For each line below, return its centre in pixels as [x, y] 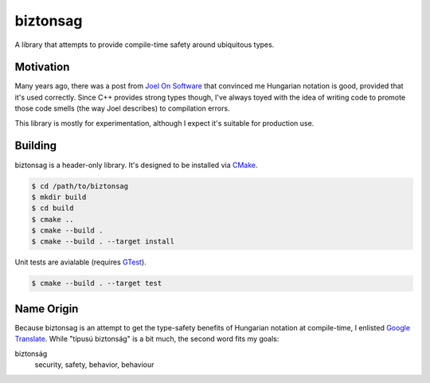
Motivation [42, 67]
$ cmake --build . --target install [103, 242]
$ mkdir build [59, 197]
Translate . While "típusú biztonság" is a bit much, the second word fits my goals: [147, 339]
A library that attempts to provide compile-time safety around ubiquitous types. [145, 45]
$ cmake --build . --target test [97, 283]
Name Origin [47, 309]
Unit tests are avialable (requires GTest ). [80, 262]
